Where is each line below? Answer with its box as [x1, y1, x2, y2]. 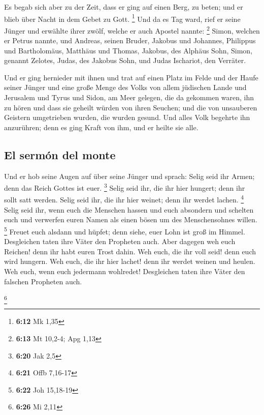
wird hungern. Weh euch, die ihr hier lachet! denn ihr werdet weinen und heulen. [4, 256, 255, 266]
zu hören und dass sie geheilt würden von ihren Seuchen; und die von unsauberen [4, 102, 257, 112]
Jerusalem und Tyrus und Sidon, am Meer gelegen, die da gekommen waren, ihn [4, 92, 254, 103]
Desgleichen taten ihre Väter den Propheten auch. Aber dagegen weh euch [4, 236, 236, 247]
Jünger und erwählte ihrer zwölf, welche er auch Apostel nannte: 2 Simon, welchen [4, 23, 260, 36]
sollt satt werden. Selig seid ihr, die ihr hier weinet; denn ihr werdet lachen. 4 [4, 193, 244, 205]
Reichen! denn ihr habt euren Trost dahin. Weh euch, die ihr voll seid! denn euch [4, 246, 256, 256]
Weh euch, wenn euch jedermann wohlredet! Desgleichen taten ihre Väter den [4, 265, 245, 276]
